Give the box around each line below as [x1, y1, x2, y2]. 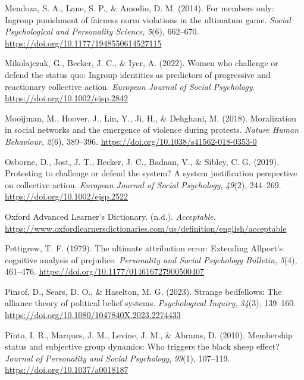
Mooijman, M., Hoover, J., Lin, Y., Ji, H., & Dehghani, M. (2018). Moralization [5, 111, 297, 124]
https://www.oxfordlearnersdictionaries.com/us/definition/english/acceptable [5, 222, 287, 234]
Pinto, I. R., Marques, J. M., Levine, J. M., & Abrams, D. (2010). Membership [5, 328, 293, 341]
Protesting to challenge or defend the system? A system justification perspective [5, 167, 297, 179]
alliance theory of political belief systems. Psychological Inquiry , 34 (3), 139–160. [5, 297, 296, 309]
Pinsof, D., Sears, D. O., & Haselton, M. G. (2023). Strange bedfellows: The [5, 285, 282, 297]
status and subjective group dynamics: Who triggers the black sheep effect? [5, 340, 280, 353]
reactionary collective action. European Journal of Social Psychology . [5, 80, 255, 92]
